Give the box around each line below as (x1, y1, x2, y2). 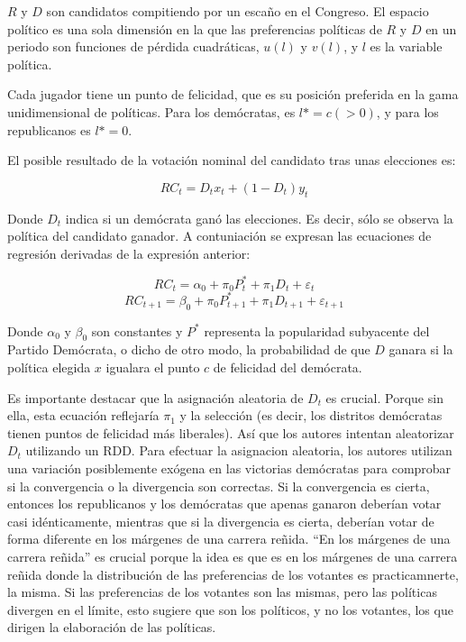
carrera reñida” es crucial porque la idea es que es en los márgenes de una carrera (7, 546, 458, 565)
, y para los (376, 102, 439, 121)
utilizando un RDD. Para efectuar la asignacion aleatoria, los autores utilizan (25, 441, 452, 460)
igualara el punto (105, 357, 200, 376)
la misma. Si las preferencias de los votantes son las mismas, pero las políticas (7, 582, 437, 601)
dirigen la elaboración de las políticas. (7, 618, 216, 637)
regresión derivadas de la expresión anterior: (7, 243, 251, 262)
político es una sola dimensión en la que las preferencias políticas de (7, 19, 382, 38)
